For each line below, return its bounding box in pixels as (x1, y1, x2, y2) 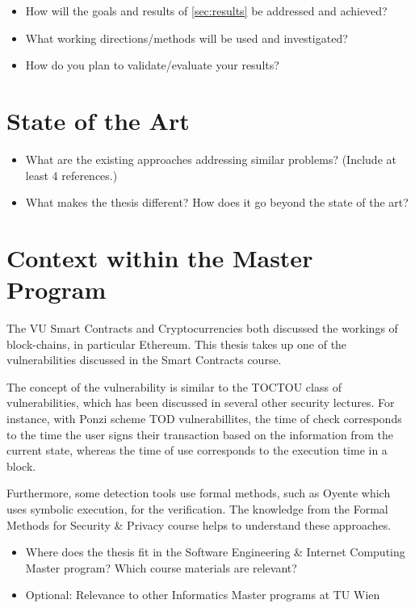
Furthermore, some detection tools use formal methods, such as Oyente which (6, 484, 391, 501)
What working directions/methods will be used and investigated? (25, 29, 348, 46)
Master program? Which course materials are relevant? (25, 559, 297, 576)
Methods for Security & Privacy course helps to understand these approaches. (6, 516, 392, 533)
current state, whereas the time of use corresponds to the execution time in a (6, 442, 388, 459)
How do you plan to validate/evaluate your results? (25, 57, 279, 73)
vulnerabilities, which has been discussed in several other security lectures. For (6, 394, 395, 411)
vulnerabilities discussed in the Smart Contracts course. (6, 351, 282, 368)
